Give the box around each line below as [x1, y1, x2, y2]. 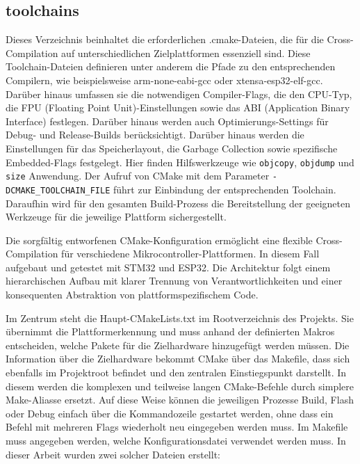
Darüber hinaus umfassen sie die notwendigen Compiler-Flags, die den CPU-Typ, [6, 86, 352, 101]
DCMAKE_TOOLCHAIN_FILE [6, 185, 111, 195]
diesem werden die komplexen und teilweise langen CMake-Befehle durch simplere [6, 378, 354, 393]
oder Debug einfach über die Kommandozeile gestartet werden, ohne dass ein [6, 406, 334, 420]
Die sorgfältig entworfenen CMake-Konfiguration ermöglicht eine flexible [6, 232, 313, 247]
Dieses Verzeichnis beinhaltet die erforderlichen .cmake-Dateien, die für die [6, 32, 324, 47]
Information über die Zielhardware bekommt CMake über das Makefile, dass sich [6, 351, 350, 366]
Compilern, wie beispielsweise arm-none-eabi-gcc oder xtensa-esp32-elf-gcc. [6, 72, 323, 87]
